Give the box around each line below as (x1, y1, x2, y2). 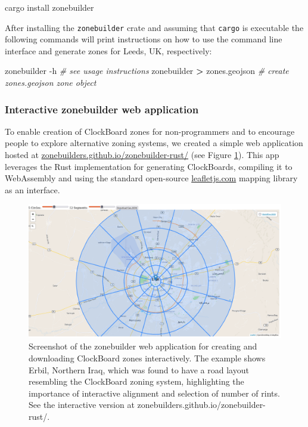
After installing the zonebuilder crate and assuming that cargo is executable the (5, 21, 304, 33)
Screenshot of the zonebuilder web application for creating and (29, 340, 257, 352)
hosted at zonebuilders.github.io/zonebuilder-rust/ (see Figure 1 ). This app (5, 148, 279, 161)
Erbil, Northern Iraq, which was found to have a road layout (29, 363, 249, 376)
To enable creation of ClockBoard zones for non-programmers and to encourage (5, 125, 295, 137)
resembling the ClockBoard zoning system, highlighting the (29, 375, 244, 388)
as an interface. (5, 183, 60, 196)
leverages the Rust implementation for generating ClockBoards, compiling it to (5, 160, 293, 172)
